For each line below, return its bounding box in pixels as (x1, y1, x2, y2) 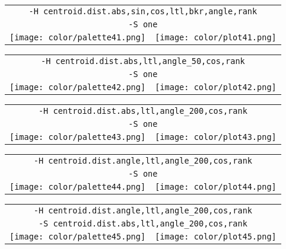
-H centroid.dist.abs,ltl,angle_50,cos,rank (41, 56, 245, 66)
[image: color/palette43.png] (9, 132, 146, 142)
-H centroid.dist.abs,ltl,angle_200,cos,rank (38, 106, 247, 116)
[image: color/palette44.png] (9, 182, 146, 191)
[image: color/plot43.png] (155, 132, 277, 142)
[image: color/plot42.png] (155, 82, 277, 92)
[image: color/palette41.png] (9, 33, 146, 42)
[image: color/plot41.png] (155, 33, 277, 42)
